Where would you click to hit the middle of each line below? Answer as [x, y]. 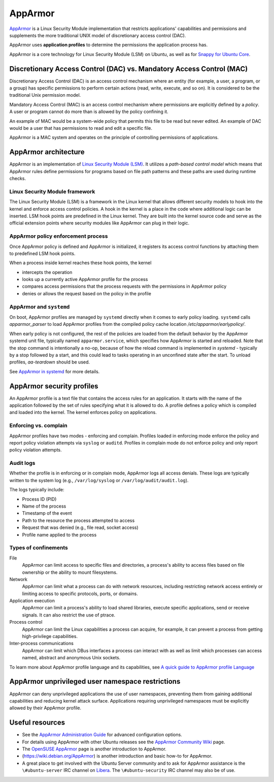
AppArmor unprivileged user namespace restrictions [95, 681]
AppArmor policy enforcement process [59, 236]
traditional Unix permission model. [45, 95]
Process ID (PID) [39, 499]
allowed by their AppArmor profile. [45, 708]
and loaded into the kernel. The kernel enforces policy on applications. [83, 412]
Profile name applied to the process [59, 535]
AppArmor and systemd [40, 306]
